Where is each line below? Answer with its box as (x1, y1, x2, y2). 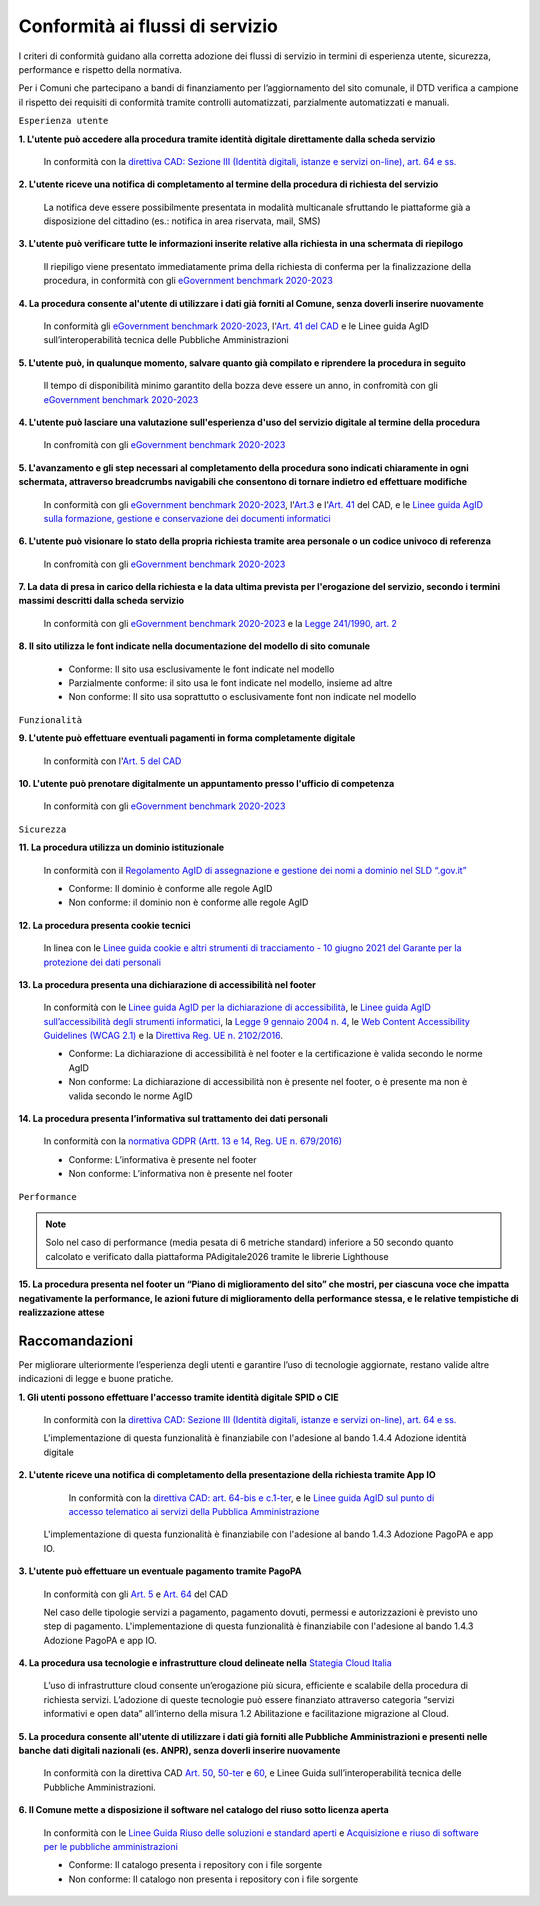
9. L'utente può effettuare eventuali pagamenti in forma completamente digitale (18, 732, 356, 744)
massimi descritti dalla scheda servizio (18, 595, 185, 607)
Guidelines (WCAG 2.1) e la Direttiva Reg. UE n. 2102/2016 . (43, 1030, 284, 1042)
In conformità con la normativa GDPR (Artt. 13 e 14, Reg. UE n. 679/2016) (43, 1135, 343, 1147)
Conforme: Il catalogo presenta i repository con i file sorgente (68, 1859, 323, 1871)
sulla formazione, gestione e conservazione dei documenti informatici (43, 512, 331, 524)
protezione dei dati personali (43, 956, 162, 968)
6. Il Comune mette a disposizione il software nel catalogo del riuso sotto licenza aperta (18, 1804, 389, 1816)
